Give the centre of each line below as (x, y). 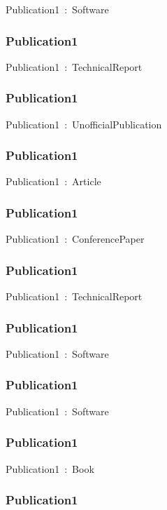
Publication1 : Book (50, 468)
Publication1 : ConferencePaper (75, 239)
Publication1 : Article (53, 181)
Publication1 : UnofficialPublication (84, 124)
